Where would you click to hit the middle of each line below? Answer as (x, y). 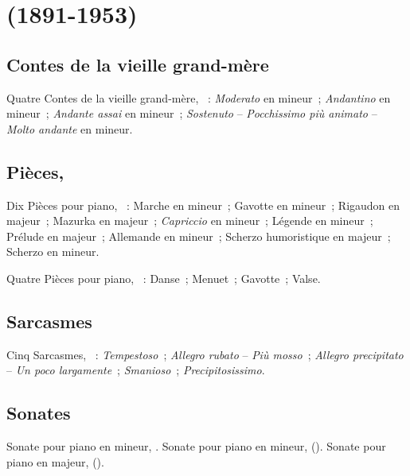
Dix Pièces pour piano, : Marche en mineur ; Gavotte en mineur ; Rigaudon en (203, 205)
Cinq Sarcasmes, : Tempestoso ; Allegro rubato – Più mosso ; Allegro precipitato (205, 354)
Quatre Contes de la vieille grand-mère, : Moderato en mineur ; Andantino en (199, 97)
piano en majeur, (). (55, 461)
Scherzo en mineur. (53, 252)
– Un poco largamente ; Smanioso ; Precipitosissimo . (136, 370)
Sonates (39, 413)
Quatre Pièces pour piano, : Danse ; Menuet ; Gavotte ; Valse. (164, 278)
